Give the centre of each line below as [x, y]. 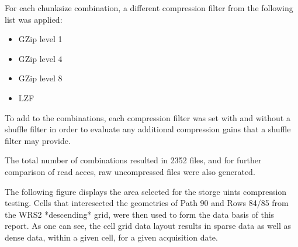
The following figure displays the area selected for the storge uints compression [146, 191]
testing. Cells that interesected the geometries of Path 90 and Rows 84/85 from [147, 203]
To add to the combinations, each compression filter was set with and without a [148, 117]
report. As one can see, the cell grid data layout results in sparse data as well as [148, 226]
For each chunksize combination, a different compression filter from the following [149, 8]
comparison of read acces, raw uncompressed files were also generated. [130, 171]
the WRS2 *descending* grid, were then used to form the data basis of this [140, 214]
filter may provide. [38, 140]
